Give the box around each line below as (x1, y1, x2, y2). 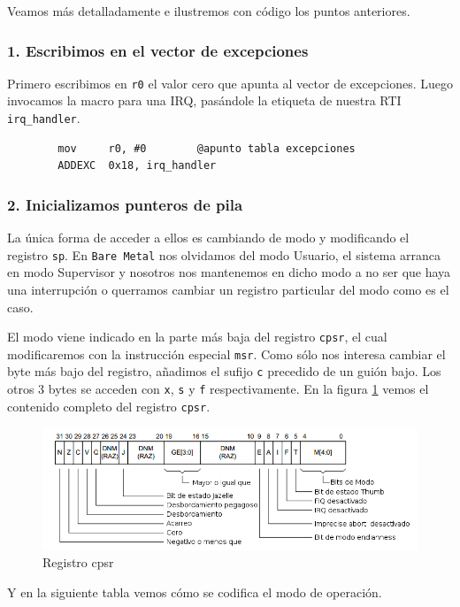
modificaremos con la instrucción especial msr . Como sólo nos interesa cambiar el (7, 344, 446, 363)
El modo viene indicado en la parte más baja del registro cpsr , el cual (7, 327, 387, 346)
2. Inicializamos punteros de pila (7, 193, 243, 215)
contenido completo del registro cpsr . (7, 396, 211, 415)
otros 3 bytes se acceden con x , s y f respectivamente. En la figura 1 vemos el (7, 380, 429, 398)
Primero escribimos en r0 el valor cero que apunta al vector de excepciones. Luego (7, 73, 453, 92)
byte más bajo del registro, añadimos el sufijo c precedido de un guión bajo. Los (7, 362, 441, 380)
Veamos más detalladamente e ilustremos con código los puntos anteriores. (7, 2, 410, 19)
